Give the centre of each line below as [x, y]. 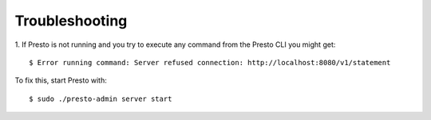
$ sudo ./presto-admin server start [101, 99]
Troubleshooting [71, 21]
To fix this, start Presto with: [61, 80]
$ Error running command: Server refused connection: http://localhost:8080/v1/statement [210, 62]
